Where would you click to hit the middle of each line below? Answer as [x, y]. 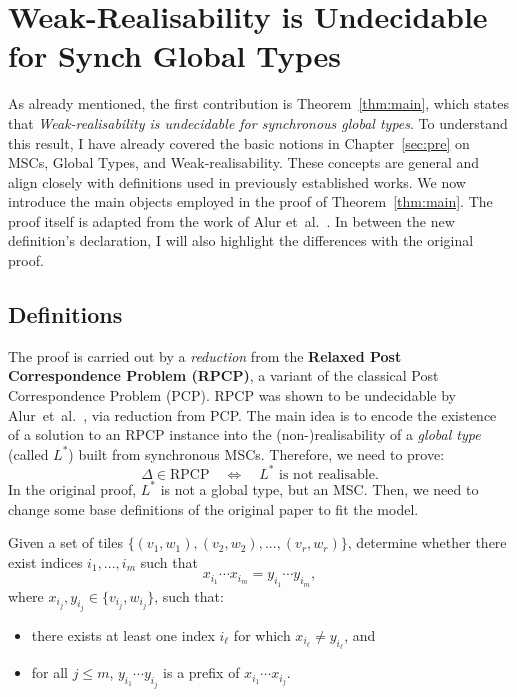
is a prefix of [201, 672]
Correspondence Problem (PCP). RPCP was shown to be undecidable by [232, 395]
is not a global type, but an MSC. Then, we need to [319, 488]
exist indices [45, 561]
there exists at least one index [123, 634]
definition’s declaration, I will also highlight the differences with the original [241, 240]
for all [50, 672]
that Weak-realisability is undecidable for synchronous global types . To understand [258, 122]
